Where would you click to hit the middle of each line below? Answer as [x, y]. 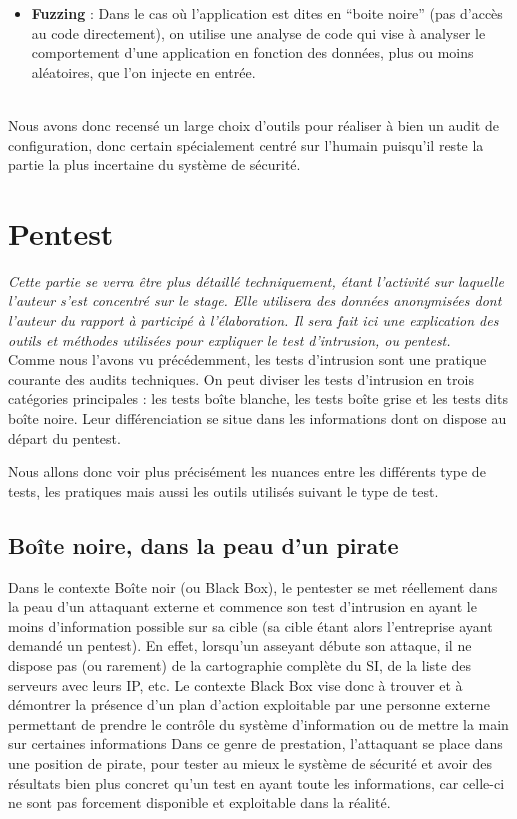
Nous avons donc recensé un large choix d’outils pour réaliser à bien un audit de [253, 124]
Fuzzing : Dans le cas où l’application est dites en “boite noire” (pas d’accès [267, 13]
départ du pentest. [64, 437]
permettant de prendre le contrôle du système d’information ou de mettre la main [258, 723]
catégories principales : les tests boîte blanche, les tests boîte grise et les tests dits [258, 398]
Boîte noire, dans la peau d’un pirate [203, 544]
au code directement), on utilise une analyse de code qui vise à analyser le [258, 32]
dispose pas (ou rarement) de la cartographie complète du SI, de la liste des [239, 664]
